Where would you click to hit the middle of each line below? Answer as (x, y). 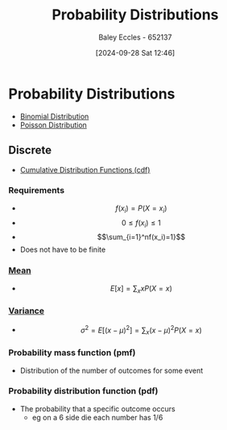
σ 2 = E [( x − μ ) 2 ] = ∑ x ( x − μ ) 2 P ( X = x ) (141, 330)
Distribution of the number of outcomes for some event (111, 370)
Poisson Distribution (53, 125)
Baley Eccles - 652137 (135, 37)
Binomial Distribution (54, 116)
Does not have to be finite (63, 250)
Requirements (37, 190)
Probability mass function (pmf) (72, 353)
